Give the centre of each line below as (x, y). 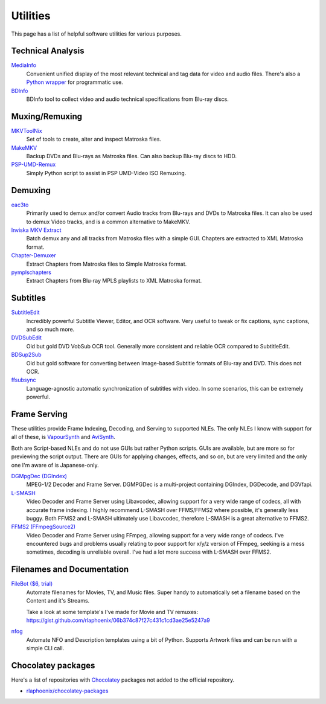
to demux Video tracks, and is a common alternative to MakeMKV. (108, 222)
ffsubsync (24, 380)
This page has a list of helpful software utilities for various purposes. (97, 34)
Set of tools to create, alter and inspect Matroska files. (94, 139)
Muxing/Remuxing (47, 116)
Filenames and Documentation (70, 570)
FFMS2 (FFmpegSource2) (43, 527)
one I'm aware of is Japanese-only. (55, 465)
